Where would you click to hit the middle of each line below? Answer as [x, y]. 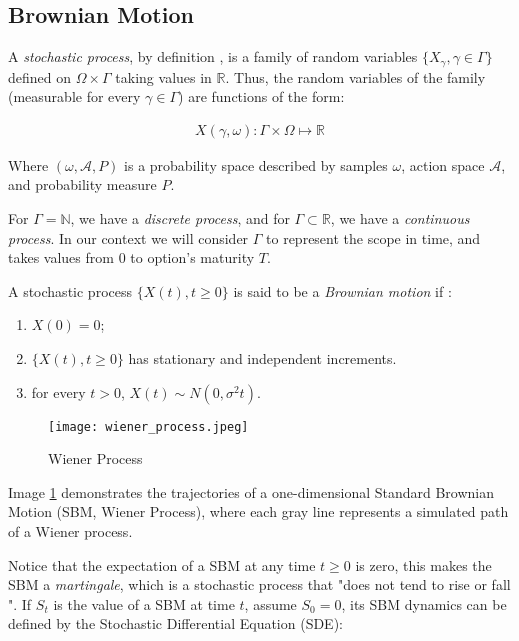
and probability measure [82, 184]
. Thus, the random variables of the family [355, 76]
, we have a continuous [400, 218]
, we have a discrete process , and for [180, 218]
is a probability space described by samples [256, 164]
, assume [270, 603]
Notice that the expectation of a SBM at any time [162, 564]
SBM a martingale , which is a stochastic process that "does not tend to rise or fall [259, 584]
